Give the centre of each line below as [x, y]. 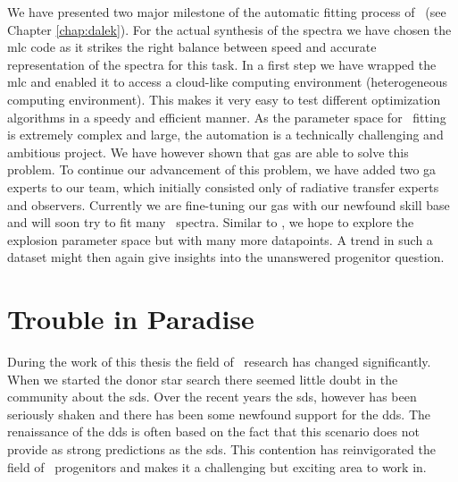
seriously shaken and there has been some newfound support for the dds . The [219, 414]
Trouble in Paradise [131, 319]
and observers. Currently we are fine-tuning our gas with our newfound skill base [229, 204]
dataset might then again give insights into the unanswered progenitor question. [226, 257]
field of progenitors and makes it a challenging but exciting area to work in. [217, 466]
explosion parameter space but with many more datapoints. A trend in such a [220, 239]
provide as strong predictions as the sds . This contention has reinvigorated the [221, 449]
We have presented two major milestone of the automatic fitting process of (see [227, 12]
